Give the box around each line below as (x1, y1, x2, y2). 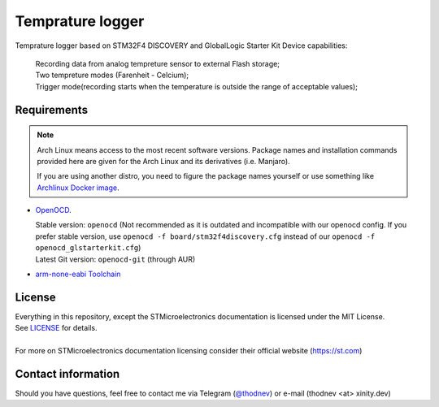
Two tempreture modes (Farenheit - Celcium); (35, 70, 189, 80)
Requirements (15, 102, 89, 117)
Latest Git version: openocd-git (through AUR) (35, 254, 196, 264)
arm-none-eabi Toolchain (35, 269, 121, 279)
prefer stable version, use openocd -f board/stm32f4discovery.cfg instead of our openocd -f (35, 232, 376, 241)
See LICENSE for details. (15, 323, 98, 333)
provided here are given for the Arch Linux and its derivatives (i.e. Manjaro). (37, 156, 290, 166)
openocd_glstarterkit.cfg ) (35, 243, 141, 253)
